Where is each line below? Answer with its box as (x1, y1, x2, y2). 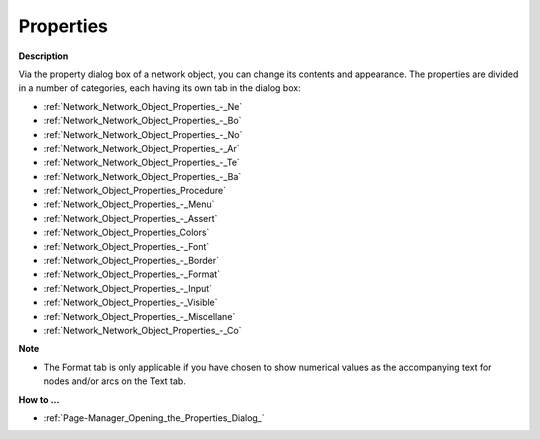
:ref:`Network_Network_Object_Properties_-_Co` (43, 324, 242, 336)
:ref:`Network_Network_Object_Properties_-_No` (43, 128, 243, 140)
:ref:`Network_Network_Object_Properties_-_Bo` (43, 115, 242, 127)
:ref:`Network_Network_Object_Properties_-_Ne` (43, 100, 243, 112)
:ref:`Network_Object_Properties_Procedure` (43, 185, 227, 197)
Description (18, 50, 69, 62)
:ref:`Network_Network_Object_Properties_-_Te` (43, 156, 240, 169)
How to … (18, 393, 60, 405)
